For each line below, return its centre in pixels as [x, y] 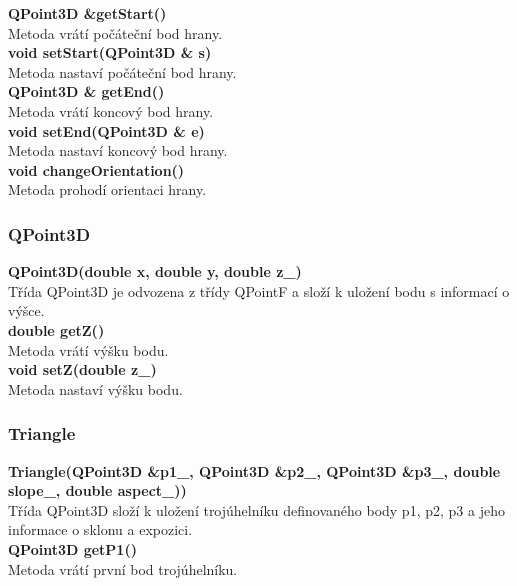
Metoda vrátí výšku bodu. [88, 349]
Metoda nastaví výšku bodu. [95, 388]
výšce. [26, 310]
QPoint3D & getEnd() [86, 91]
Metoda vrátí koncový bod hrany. [111, 110]
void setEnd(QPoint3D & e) [106, 130]
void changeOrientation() [96, 169]
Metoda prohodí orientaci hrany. [107, 189]
